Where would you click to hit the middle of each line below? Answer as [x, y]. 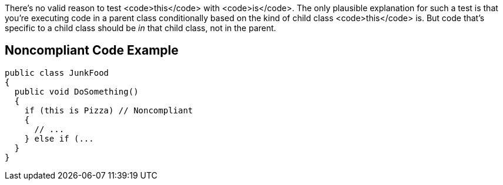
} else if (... [59, 138]
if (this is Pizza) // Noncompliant [109, 110]
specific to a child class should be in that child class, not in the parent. [140, 28]
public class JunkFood [57, 73]
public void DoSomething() [76, 91]
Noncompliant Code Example [92, 51]
